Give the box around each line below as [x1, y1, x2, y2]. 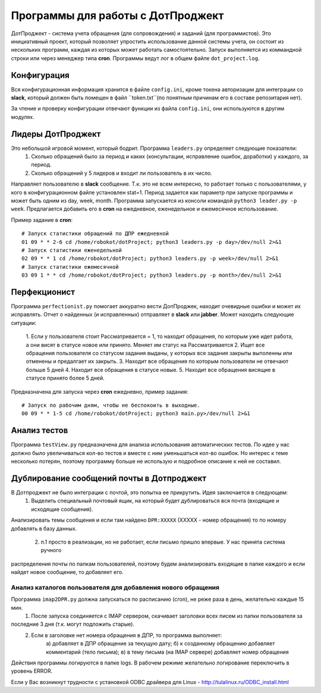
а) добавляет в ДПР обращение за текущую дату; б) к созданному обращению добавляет [46, 640, 275, 647]
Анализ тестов [11, 425, 68, 435]
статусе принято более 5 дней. [26, 375, 105, 382]
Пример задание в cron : [11, 216, 73, 223]
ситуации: [11, 319, 37, 327]
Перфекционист [11, 287, 75, 297]
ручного [40, 547, 62, 554]
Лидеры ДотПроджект [11, 128, 101, 139]
